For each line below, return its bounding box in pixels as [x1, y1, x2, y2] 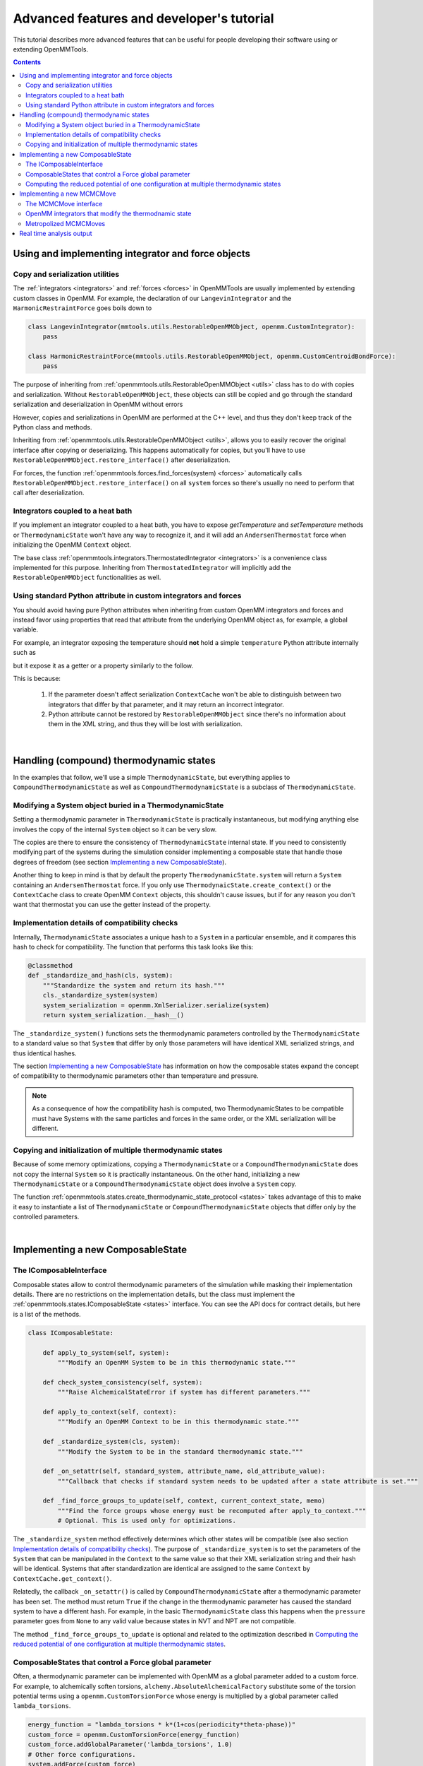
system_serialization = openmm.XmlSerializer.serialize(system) [42, 1001, 270, 1009]
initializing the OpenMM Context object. [13, 540, 132, 549]
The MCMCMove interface [25, 199, 103, 208]
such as [13, 648, 37, 657]
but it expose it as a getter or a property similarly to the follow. [13, 661, 194, 670]
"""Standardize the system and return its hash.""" [42, 981, 226, 989]
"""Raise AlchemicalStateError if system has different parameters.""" [57, 1388, 311, 1397]
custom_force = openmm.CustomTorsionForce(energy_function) [27, 1731, 240, 1738]
